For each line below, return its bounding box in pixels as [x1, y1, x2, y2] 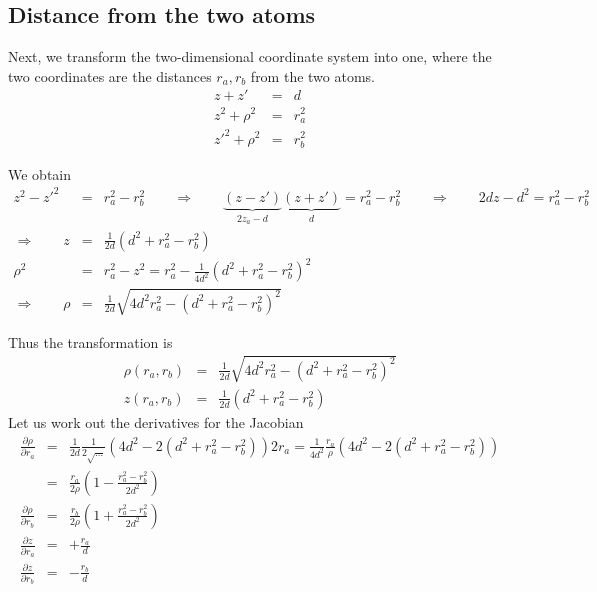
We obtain [8, 163, 72, 184]
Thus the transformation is [8, 331, 173, 352]
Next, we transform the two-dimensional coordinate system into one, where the [8, 46, 492, 67]
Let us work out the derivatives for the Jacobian [8, 411, 304, 432]
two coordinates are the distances [8, 65, 212, 86]
